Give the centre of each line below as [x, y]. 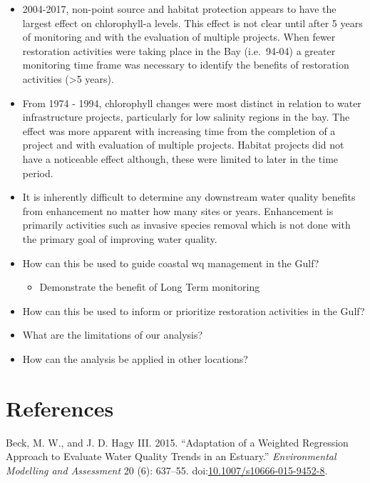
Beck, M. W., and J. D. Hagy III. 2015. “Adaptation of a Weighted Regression [177, 442]
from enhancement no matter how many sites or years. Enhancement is [178, 210]
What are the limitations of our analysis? [113, 335]
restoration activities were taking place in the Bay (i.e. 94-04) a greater [179, 50]
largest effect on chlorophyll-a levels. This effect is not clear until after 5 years [192, 23]
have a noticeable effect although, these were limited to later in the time [180, 158]
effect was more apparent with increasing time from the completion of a [179, 130]
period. [38, 173]
